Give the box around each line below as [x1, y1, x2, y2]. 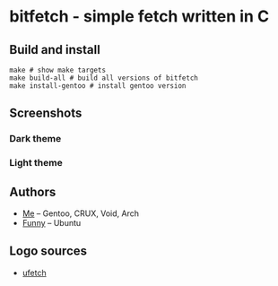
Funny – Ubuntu [22, 218, 82, 229]
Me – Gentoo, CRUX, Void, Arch [22, 208, 139, 219]
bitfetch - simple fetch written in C [9, 6, 270, 27]
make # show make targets [9, 65, 106, 74]
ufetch [22, 267, 47, 278]
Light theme [9, 157, 63, 169]
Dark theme [9, 133, 62, 145]
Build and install [9, 42, 100, 57]
